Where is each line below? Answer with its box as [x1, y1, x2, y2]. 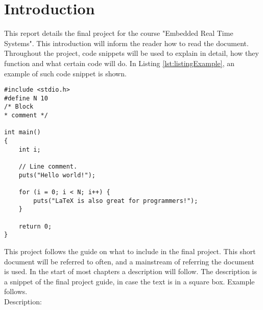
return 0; [18, 222, 52, 230]
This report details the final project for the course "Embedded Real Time [4, 28, 233, 38]
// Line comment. [18, 163, 78, 170]
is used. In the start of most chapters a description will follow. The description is [4, 266, 257, 277]
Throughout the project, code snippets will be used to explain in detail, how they [4, 48, 259, 58]
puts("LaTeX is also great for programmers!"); [33, 197, 198, 204]
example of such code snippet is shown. [4, 68, 127, 78]
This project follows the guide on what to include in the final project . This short [4, 245, 256, 256]
